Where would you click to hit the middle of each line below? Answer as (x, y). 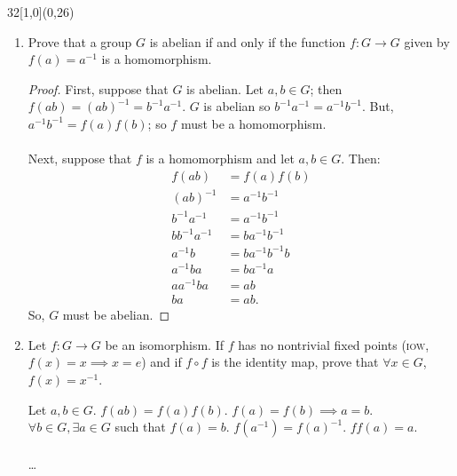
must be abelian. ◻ (116, 315)
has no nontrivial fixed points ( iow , (334, 344)
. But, (378, 106)
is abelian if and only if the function (248, 41)
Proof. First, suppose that (98, 88)
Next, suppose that (80, 159)
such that (140, 427)
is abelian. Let (225, 88)
